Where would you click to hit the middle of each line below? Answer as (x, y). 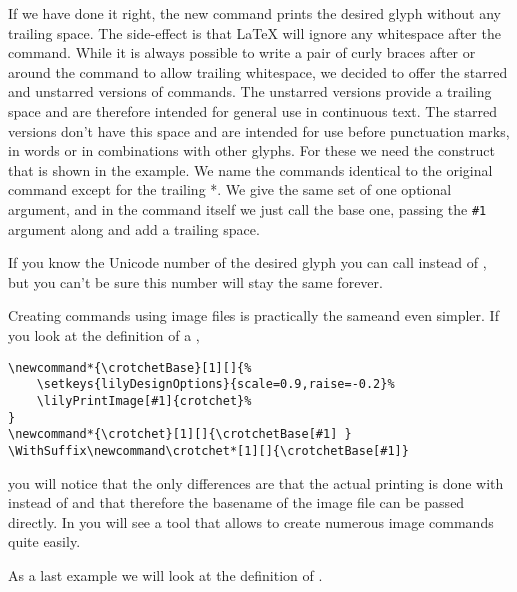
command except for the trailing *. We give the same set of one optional (230, 189)
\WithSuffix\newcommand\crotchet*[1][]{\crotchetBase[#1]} (208, 450)
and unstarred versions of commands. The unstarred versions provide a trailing (250, 91)
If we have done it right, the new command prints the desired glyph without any (254, 13)
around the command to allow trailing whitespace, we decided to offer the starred (258, 71)
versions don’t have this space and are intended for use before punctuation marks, (259, 130)
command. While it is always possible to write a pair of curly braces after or (242, 52)
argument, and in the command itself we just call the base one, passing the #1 (247, 208)
